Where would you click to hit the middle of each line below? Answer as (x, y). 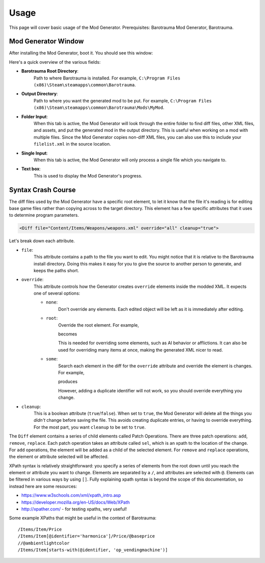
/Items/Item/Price (40, 529)
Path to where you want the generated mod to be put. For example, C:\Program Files (123, 101)
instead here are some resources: (43, 486)
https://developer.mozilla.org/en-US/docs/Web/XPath (76, 502)
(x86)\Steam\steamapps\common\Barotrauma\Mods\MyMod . (99, 107)
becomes (67, 334)
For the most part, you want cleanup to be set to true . (90, 427)
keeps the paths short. (56, 270)
